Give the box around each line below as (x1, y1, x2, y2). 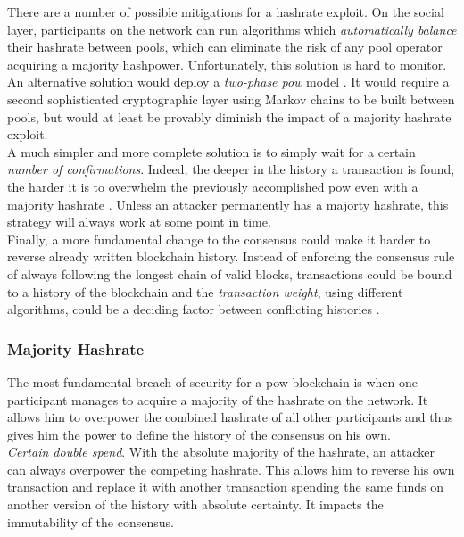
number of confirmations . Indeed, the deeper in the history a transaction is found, (7, 160, 455, 178)
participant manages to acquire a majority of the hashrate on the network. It (7, 390, 428, 409)
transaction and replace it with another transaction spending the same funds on (7, 477, 444, 496)
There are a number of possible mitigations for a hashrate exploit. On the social (7, 3, 444, 21)
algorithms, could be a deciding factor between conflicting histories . (7, 300, 380, 318)
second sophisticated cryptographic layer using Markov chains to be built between (7, 89, 455, 108)
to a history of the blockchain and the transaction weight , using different (7, 282, 403, 301)
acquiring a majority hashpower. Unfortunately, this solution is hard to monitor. (7, 54, 447, 73)
